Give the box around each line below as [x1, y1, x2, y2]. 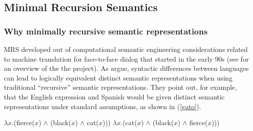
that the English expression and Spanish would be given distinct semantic [4, 91, 225, 101]
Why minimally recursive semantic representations [4, 25, 208, 37]
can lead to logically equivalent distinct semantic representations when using [4, 72, 232, 82]
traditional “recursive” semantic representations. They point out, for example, [4, 82, 237, 92]
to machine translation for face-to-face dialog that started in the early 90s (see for [4, 53, 249, 64]
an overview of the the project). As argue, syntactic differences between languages [4, 63, 249, 73]
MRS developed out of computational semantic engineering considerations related [4, 44, 248, 54]
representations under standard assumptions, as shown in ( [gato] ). [4, 101, 201, 111]
